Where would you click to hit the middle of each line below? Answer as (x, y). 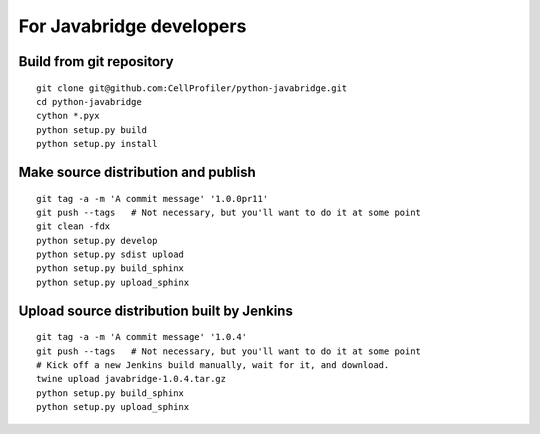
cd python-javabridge (89, 101)
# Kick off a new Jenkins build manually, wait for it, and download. (213, 365)
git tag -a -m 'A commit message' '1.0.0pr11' (152, 198)
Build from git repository (96, 61)
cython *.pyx (68, 116)
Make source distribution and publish (137, 171)
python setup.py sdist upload (110, 254)
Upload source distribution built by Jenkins (156, 310)
